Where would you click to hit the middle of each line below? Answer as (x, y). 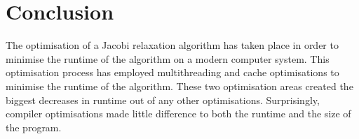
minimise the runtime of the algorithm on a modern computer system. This (168, 58)
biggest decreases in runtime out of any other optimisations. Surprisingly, (163, 100)
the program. (34, 127)
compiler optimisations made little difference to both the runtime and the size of (178, 114)
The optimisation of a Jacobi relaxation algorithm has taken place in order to (172, 45)
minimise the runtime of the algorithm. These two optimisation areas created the (179, 86)
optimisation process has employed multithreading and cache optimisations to (172, 72)
